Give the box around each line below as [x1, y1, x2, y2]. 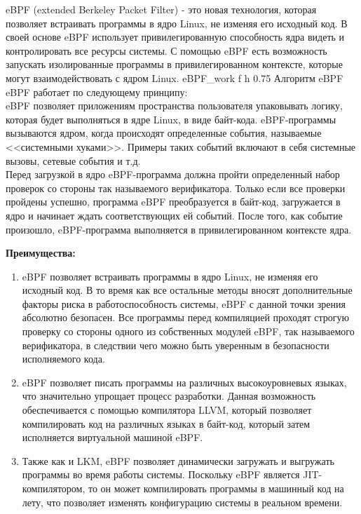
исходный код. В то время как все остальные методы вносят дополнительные [22, 283, 353, 297]
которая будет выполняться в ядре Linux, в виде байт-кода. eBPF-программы [6, 111, 336, 126]
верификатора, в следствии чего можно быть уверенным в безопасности [22, 337, 329, 352]
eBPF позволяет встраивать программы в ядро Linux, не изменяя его [22, 269, 318, 283]
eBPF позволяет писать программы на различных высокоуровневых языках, [22, 374, 347, 389]
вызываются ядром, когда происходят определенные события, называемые [6, 126, 322, 140]
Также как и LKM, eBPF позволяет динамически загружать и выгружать [22, 453, 334, 468]
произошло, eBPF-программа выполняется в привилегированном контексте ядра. [6, 222, 352, 236]
